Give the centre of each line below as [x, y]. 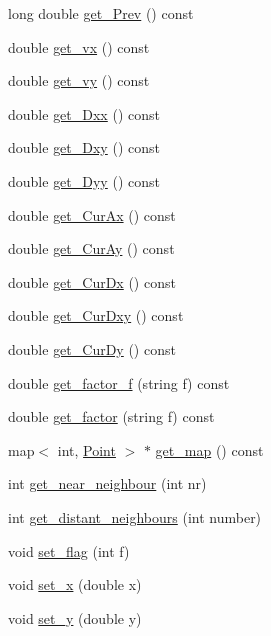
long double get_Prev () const [101, 13]
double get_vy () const [79, 80]
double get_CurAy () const [91, 248]
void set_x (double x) [75, 584]
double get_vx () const [79, 46]
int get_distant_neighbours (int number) [135, 516]
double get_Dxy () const [84, 147]
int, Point [86, 449]
